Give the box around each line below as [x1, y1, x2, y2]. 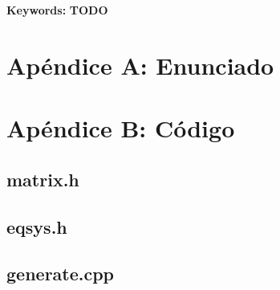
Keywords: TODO [6, 2, 108, 18]
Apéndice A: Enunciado [6, 48, 274, 81]
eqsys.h [6, 214, 67, 239]
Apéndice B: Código [6, 112, 235, 145]
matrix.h [6, 166, 79, 191]
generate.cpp [6, 261, 115, 286]
